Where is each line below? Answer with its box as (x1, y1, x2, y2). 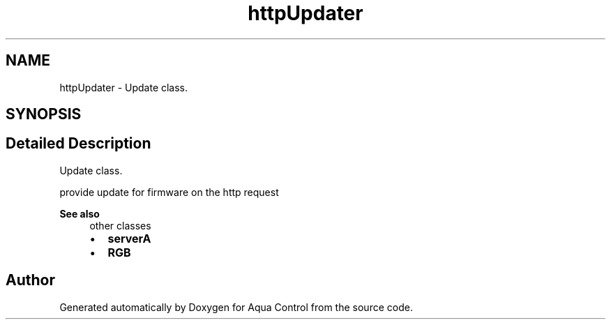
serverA (107, 231, 151, 245)
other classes (89, 219, 151, 232)
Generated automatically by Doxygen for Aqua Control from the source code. (59, 301, 413, 313)
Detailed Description (6, 135, 151, 153)
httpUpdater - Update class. (59, 81, 188, 93)
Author (6, 271, 55, 289)
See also (59, 207, 100, 220)
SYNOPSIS (6, 105, 82, 123)
